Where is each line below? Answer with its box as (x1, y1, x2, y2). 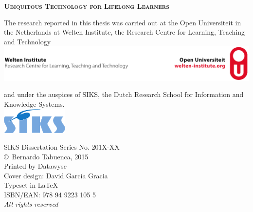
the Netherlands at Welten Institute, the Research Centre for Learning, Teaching (4, 27, 245, 37)
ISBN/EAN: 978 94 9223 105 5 (4, 189, 96, 199)
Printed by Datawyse (4, 161, 67, 171)
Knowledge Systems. (4, 98, 65, 109)
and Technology (4, 36, 51, 46)
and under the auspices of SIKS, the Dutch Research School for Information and (4, 89, 244, 99)
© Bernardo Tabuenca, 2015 (4, 151, 89, 161)
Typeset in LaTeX (4, 180, 58, 190)
